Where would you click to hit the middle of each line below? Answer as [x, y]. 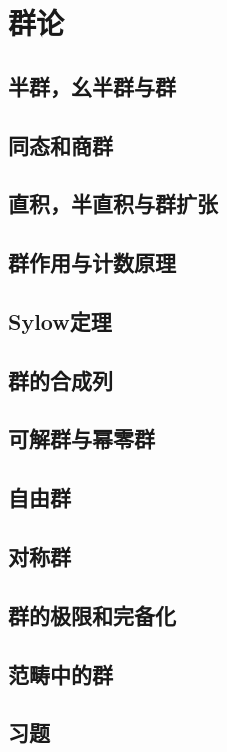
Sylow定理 [60, 320]
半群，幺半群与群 [92, 85]
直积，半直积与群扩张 [113, 203]
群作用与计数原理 [92, 262]
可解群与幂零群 [81, 438]
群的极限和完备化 [92, 614]
